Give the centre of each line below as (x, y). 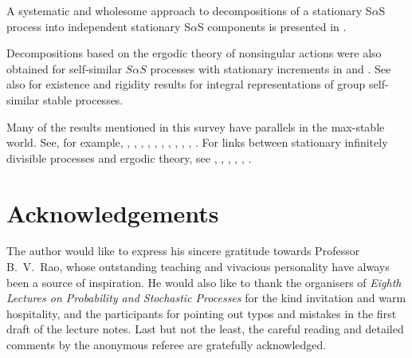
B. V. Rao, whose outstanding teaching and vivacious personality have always (198, 267)
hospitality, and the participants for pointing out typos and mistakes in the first (202, 313)
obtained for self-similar (64, 68)
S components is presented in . (272, 26)
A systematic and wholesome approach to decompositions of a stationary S (189, 10)
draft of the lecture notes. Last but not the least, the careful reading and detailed (205, 329)
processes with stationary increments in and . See (271, 68)
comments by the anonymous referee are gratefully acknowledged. (167, 345)
